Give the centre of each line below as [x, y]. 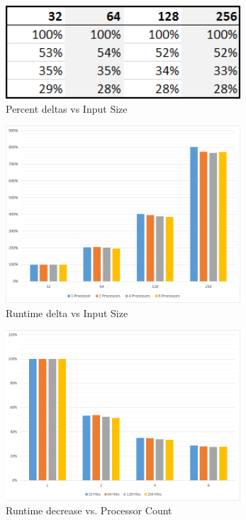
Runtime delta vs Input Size [67, 312]
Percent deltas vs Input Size [67, 108]
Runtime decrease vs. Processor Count [89, 510]
